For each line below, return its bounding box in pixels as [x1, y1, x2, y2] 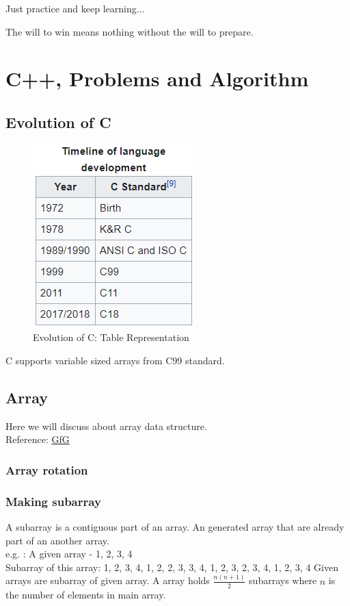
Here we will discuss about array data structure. [5, 418, 207, 433]
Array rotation [5, 461, 88, 478]
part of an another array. [5, 533, 109, 547]
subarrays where [249, 573, 317, 588]
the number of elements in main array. [5, 587, 166, 601]
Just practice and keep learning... [5, 1, 145, 15]
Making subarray [5, 492, 101, 509]
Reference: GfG [5, 432, 70, 446]
